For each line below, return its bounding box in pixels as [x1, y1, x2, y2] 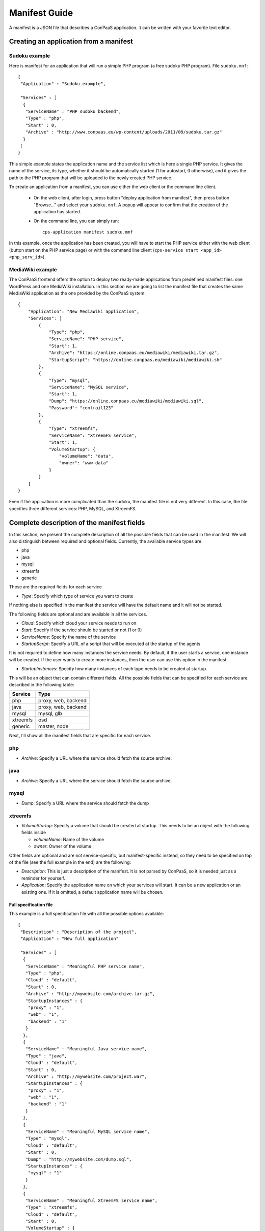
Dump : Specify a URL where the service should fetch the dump [21, 800, 149, 806]
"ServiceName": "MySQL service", [49, 385, 130, 390]
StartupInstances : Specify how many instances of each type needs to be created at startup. [21, 666, 208, 672]
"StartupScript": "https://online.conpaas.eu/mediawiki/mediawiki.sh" [49, 357, 222, 362]
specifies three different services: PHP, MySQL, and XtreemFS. [9, 505, 137, 512]
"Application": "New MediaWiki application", [27, 308, 140, 314]
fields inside [21, 830, 46, 836]
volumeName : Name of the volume [33, 836, 104, 842]
